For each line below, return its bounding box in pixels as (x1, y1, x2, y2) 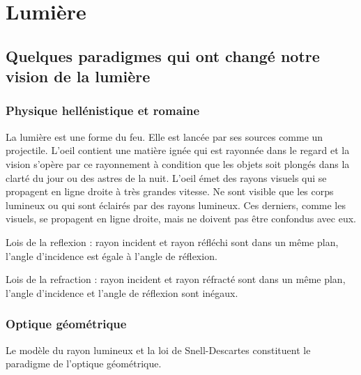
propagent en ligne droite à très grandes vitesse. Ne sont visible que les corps (6, 184, 334, 199)
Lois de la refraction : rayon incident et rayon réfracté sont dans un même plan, (6, 272, 346, 286)
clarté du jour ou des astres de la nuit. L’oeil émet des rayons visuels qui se (6, 170, 327, 185)
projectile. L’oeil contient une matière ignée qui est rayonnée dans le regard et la (6, 143, 350, 158)
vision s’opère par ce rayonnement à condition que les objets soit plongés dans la (6, 156, 350, 171)
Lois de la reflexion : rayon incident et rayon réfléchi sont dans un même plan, (6, 234, 339, 249)
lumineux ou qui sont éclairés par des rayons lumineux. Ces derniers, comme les (6, 197, 346, 212)
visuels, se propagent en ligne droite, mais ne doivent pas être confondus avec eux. (6, 211, 356, 226)
